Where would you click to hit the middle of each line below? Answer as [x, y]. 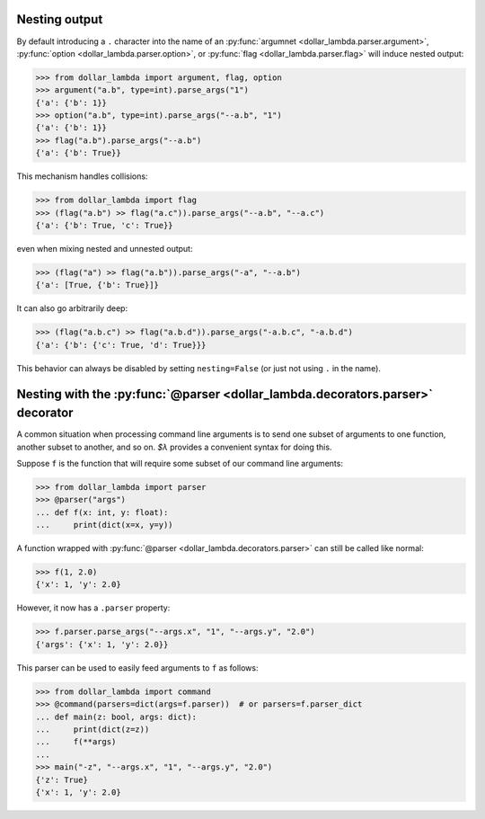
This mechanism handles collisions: [82, 176]
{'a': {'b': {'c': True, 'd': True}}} [121, 345]
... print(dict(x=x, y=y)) [105, 525]
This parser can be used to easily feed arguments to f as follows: [137, 668]
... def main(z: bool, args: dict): [116, 717]
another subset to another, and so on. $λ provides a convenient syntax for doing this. [174, 447]
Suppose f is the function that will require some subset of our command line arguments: [180, 463]
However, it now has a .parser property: [93, 608]
